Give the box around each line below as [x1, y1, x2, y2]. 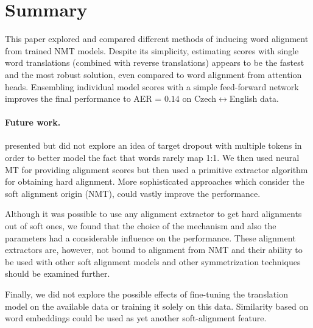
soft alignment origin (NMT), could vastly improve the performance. [5, 187, 261, 199]
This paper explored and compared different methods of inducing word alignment [5, 32, 309, 45]
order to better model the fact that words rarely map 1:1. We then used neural [5, 151, 300, 164]
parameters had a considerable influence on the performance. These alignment [5, 231, 296, 244]
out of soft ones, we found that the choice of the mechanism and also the [5, 219, 276, 232]
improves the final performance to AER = [5, 92, 162, 105]
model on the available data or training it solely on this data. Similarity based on [5, 299, 309, 312]
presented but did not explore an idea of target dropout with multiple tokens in [5, 139, 302, 152]
